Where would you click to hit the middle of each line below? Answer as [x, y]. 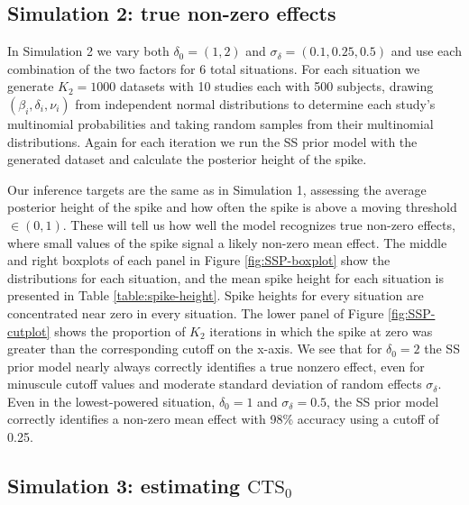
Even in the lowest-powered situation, [111, 401]
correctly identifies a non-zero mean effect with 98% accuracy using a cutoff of [223, 419]
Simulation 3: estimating [124, 486]
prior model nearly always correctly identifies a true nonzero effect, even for [216, 366]
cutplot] [29, 331]
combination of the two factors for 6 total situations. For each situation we [214, 68]
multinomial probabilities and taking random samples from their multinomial [221, 123]
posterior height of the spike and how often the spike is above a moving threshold [232, 207]
